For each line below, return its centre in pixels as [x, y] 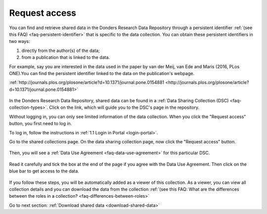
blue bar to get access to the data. [44, 171]
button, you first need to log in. [41, 124]
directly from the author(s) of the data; [61, 50]
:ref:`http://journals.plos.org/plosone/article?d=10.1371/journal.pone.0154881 [87, 83]
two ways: [20, 42]
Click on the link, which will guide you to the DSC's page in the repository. [124, 107]
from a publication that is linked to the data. [66, 57]
